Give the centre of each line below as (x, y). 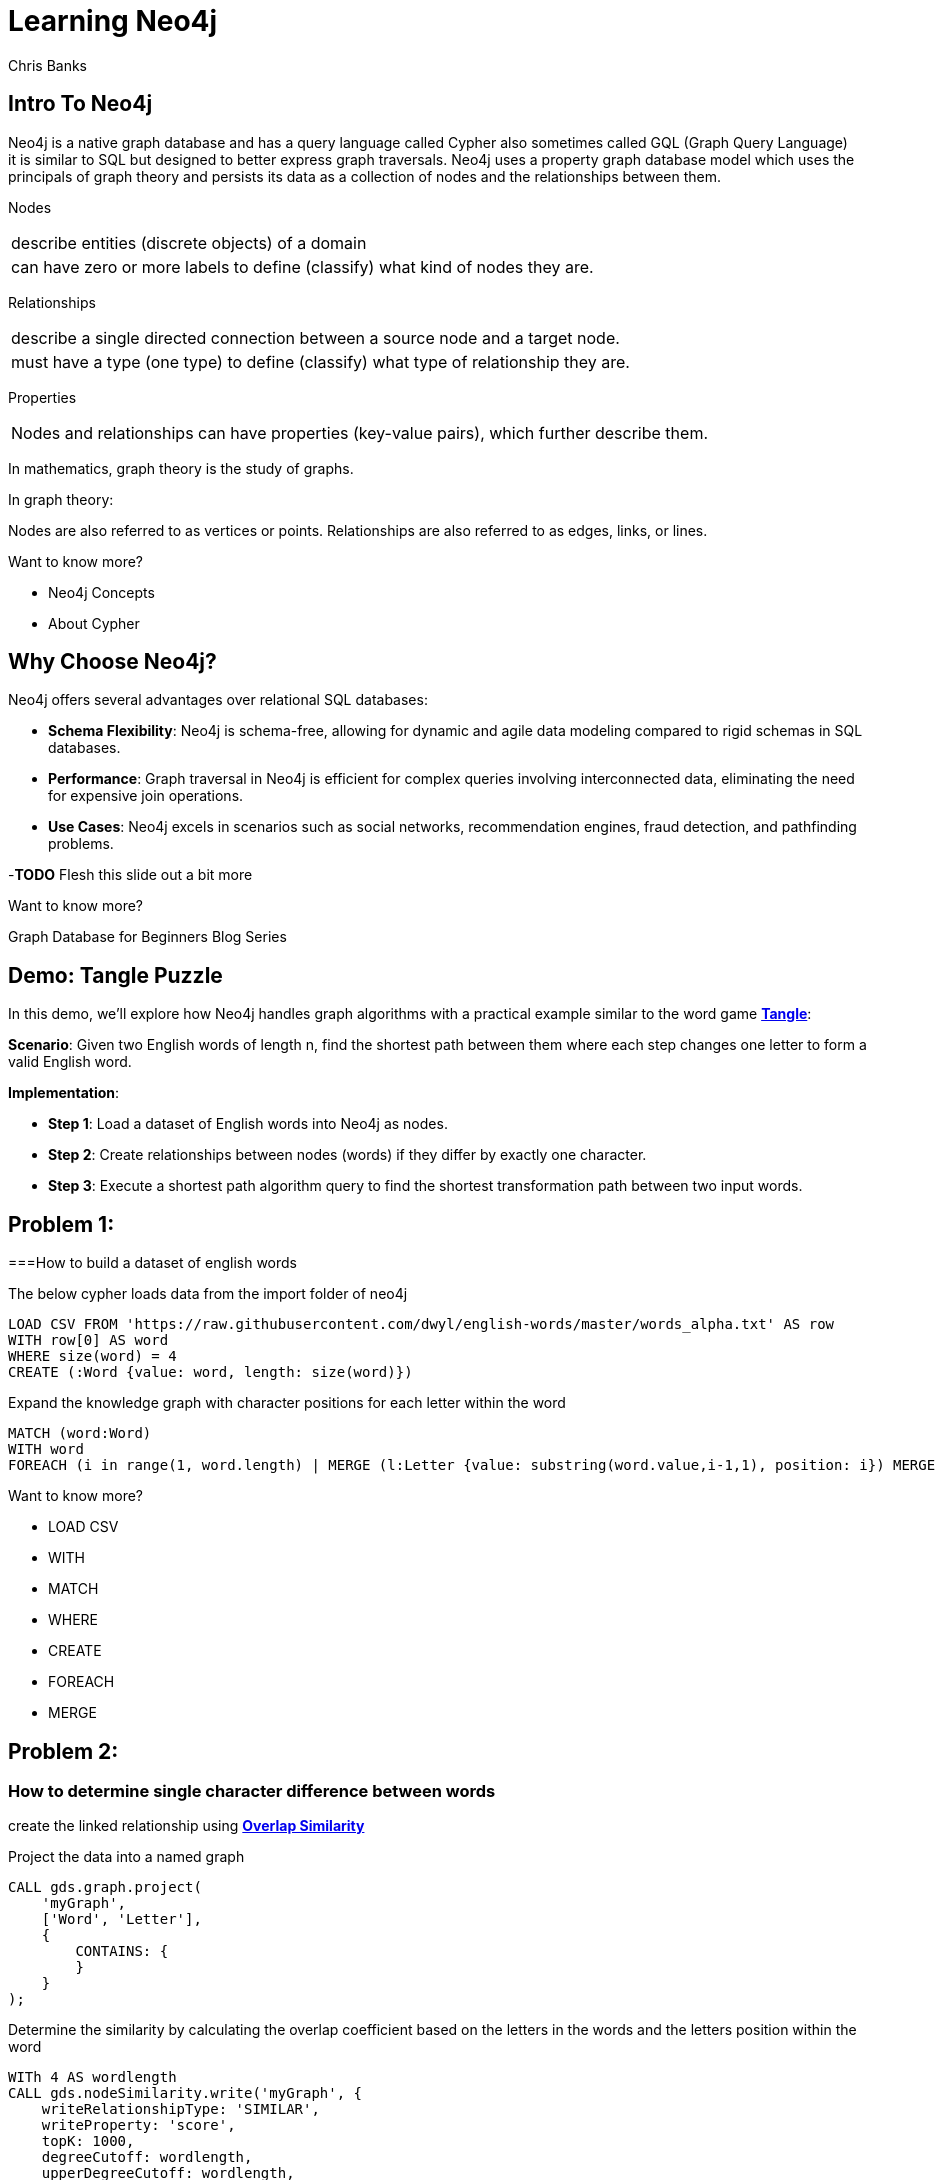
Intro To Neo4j (80, 104)
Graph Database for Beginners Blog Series (147, 937)
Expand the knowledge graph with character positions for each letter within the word (287, 1403)
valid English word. (70, 1062)
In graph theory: (61, 499)
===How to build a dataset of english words (152, 1263)
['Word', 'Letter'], (121, 1919)
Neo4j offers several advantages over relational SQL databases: (218, 700)
